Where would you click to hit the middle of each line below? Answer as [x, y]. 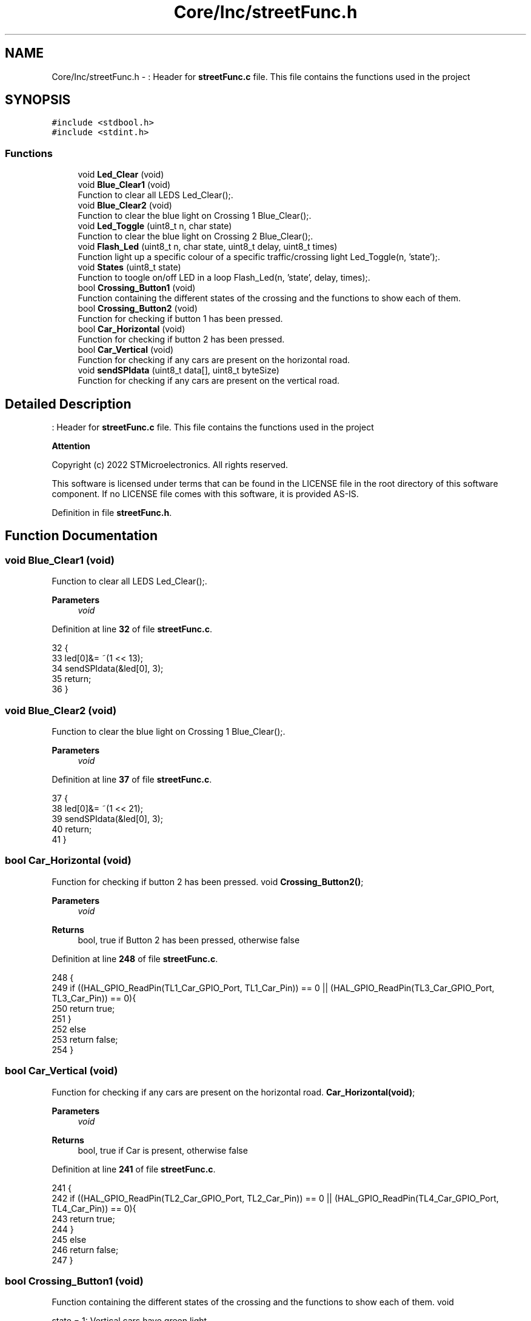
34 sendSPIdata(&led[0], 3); [108, 669]
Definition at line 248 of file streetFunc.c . [135, 958]
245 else [69, 1239]
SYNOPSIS [38, 100]
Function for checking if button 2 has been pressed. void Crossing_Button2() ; [208, 881]
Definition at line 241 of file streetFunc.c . [134, 1169]
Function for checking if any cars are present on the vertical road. [209, 381]
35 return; [72, 679]
